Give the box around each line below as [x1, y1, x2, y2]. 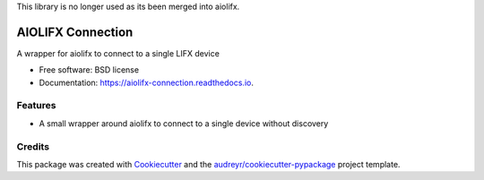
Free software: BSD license [39, 64, 139, 75]
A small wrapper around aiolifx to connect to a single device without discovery [39, 117, 329, 129]
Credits [16, 140, 49, 152]
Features [16, 99, 56, 112]
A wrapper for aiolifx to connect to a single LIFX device [16, 47, 220, 58]
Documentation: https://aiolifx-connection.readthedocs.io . [39, 77, 255, 88]
